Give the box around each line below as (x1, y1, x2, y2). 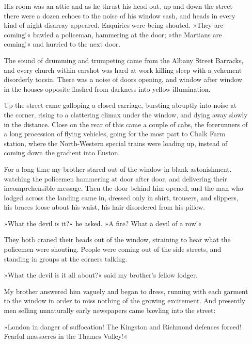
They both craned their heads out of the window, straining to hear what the (4, 234, 231, 245)
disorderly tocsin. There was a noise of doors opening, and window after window (4, 74, 242, 84)
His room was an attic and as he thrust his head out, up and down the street (4, 1, 233, 11)
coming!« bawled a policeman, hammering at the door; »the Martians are (4, 29, 222, 39)
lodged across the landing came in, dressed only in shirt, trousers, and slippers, (4, 192, 238, 202)
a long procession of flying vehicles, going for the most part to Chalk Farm (4, 129, 225, 139)
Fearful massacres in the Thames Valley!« (4, 331, 127, 341)
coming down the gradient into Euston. (4, 147, 120, 158)
